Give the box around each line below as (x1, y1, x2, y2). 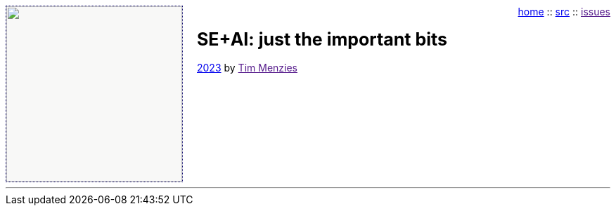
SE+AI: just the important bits (197, 29, 447, 50)
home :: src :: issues (518, 6, 610, 18)
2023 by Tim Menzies (197, 61, 297, 74)
